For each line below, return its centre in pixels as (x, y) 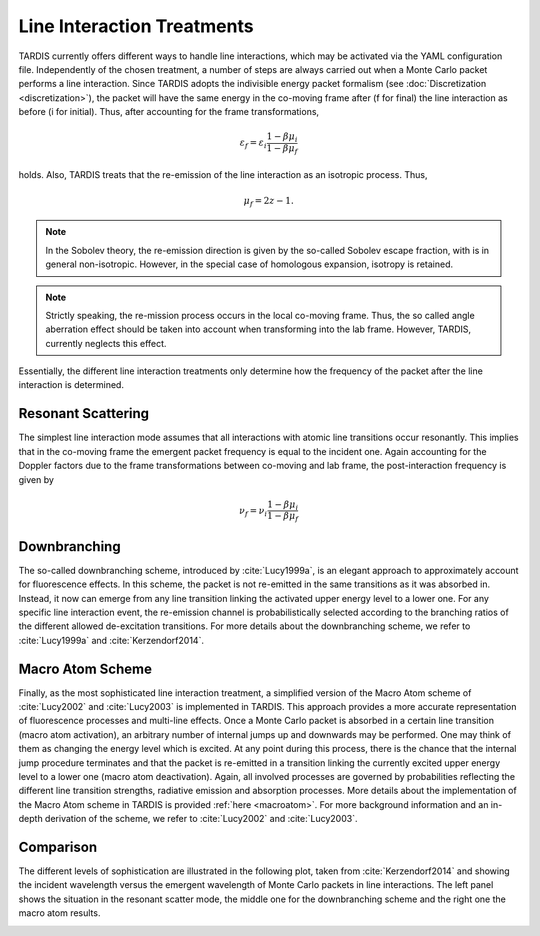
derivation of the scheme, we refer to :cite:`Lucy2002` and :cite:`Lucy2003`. (201, 819)
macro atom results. (59, 913)
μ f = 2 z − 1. (268, 202)
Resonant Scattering (84, 413)
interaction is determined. (71, 385)
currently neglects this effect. (106, 343)
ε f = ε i (253, 144)
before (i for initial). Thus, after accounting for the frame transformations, (169, 112)
